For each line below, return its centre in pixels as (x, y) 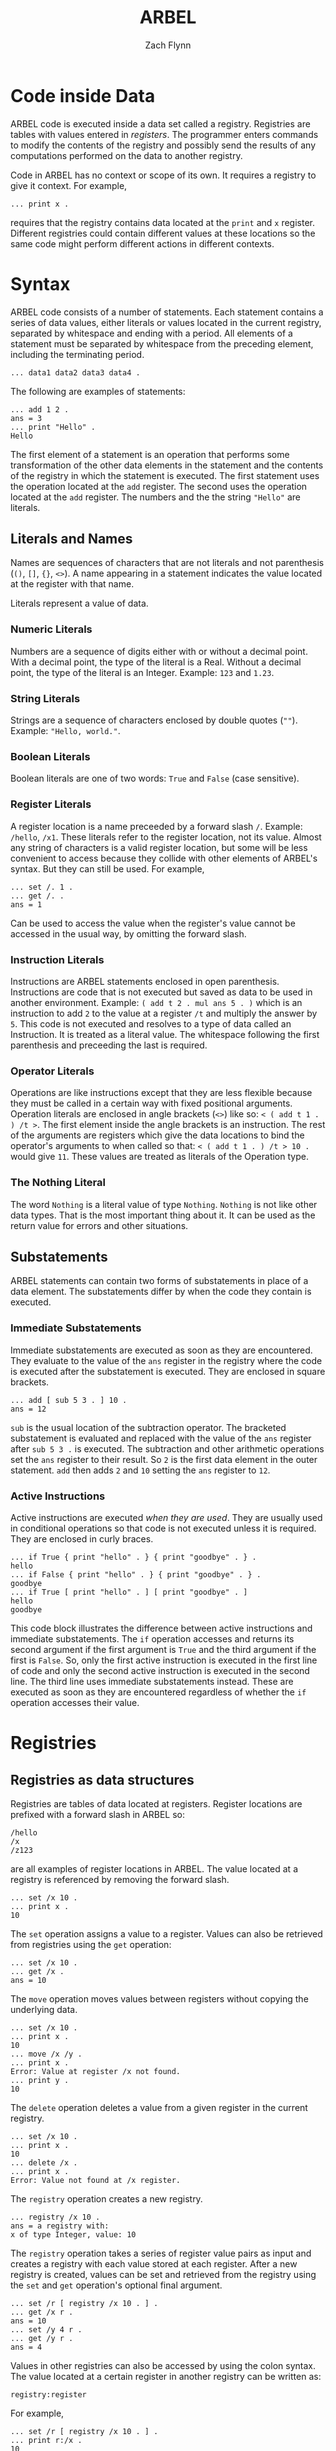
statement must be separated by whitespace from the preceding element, (162, 343)
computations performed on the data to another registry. (126, 155)
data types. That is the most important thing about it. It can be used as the (163, 1215)
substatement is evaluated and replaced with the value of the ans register (161, 1438)
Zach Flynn (168, 45)
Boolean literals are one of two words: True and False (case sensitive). (155, 778)
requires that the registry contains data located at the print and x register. (162, 222)
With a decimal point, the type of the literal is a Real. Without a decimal (156, 662)
